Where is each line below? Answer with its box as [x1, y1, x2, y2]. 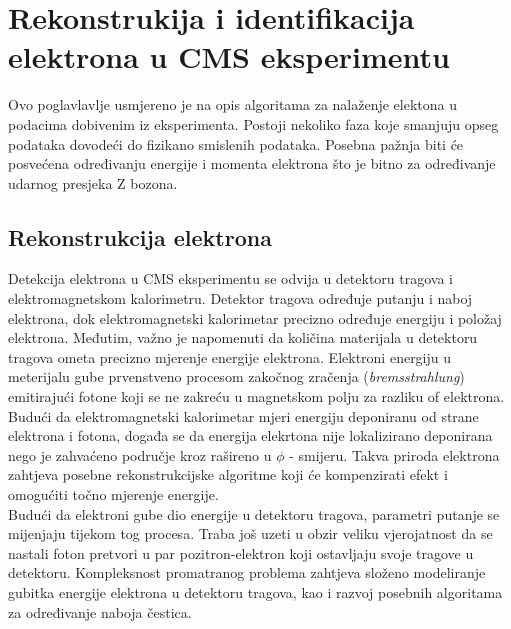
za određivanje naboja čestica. [8, 601, 192, 622]
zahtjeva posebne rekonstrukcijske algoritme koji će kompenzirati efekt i [8, 464, 448, 485]
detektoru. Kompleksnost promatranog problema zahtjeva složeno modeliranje [8, 562, 486, 583]
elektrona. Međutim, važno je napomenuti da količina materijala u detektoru [8, 327, 478, 348]
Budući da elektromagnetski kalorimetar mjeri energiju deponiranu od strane [8, 405, 479, 426]
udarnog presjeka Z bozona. [8, 172, 178, 193]
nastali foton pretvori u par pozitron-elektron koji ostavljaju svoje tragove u [8, 542, 474, 563]
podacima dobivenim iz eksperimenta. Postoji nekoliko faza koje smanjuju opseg [8, 113, 499, 134]
